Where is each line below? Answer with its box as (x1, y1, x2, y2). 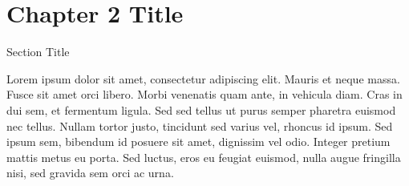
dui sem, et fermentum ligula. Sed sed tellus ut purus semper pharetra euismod (6, 101, 396, 118)
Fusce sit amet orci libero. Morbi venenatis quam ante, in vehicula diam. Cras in (6, 86, 403, 103)
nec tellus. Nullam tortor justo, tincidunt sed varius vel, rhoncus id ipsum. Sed (6, 117, 393, 134)
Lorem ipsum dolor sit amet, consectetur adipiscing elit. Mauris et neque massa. (6, 70, 400, 87)
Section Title (6, 43, 70, 60)
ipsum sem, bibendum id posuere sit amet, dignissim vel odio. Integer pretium (6, 133, 391, 150)
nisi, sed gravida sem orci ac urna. (6, 164, 174, 181)
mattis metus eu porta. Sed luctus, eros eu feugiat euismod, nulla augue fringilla (6, 148, 401, 165)
